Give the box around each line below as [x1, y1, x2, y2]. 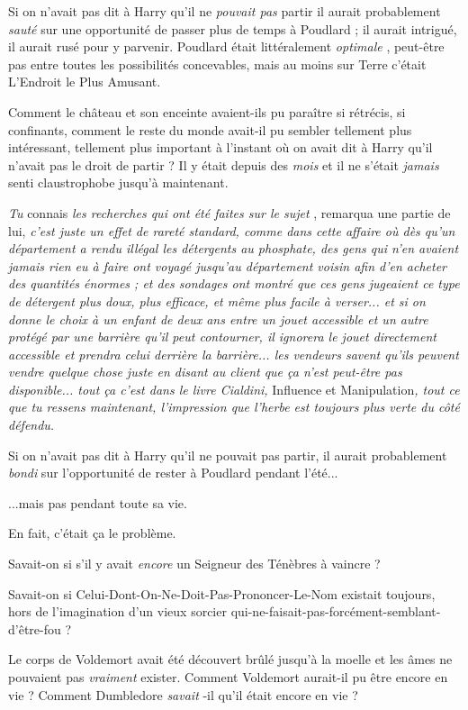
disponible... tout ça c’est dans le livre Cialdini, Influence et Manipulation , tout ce [8, 379, 460, 398]
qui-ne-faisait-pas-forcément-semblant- [230, 602, 441, 621]
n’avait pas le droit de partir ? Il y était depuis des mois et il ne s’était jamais [8, 155, 439, 174]
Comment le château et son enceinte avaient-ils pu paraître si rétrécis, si [8, 102, 406, 121]
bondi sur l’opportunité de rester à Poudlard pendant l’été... [8, 463, 338, 482]
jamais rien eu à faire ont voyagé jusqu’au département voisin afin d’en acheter [8, 256, 447, 275]
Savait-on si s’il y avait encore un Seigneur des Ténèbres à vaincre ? [8, 554, 381, 573]
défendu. [8, 415, 55, 434]
